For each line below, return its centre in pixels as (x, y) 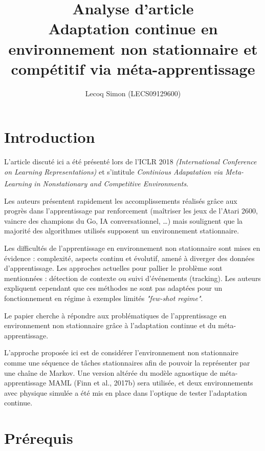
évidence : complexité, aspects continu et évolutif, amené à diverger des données (129, 258)
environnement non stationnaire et (133, 48)
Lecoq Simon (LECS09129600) (133, 93)
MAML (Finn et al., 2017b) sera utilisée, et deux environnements (151, 383)
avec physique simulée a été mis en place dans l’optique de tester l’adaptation (126, 392)
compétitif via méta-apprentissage (133, 68)
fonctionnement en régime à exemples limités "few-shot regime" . (104, 298)
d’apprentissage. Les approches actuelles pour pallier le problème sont (113, 268)
